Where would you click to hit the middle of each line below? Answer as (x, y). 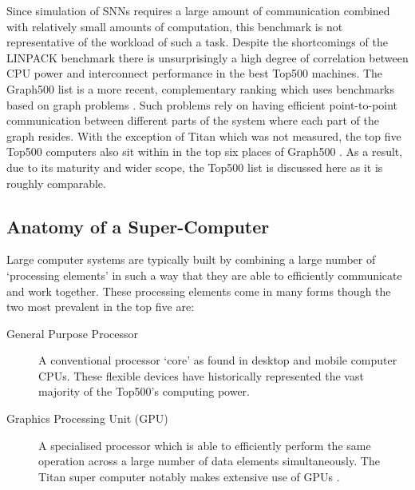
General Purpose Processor (72, 333)
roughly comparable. (56, 183)
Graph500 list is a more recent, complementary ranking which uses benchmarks (201, 88)
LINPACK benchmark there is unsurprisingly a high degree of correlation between (207, 57)
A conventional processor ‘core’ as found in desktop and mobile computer (218, 360)
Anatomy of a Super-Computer (138, 226)
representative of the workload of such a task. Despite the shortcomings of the (197, 42)
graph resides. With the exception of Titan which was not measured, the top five (204, 135)
